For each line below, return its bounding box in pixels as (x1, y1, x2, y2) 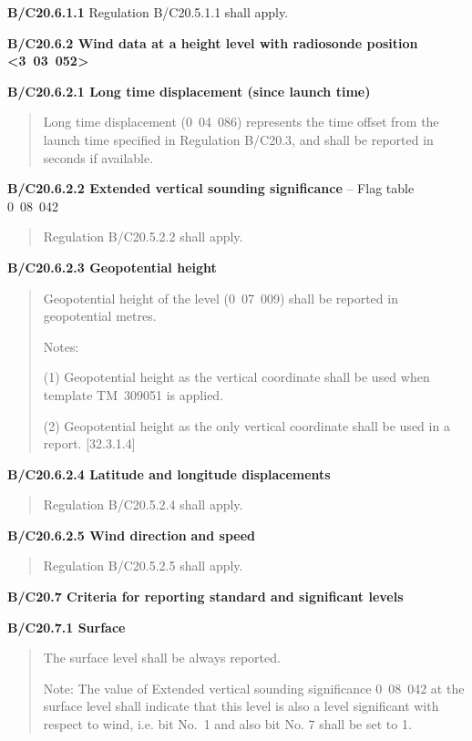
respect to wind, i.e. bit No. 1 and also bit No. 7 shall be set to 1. (43, 715, 412, 734)
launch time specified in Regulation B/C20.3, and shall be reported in (43, 129, 434, 149)
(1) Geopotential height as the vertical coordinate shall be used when (43, 367, 430, 386)
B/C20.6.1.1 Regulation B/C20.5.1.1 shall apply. (7, 3, 289, 21)
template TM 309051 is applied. (43, 385, 224, 404)
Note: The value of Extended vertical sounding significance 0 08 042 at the (43, 678, 465, 697)
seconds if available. (43, 148, 154, 167)
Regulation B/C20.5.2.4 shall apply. (43, 495, 243, 514)
